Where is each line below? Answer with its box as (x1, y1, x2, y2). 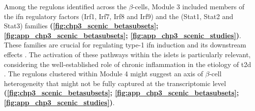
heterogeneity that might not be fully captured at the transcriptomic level (4, 78, 226, 88)
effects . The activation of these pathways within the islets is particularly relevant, (4, 49, 251, 59)
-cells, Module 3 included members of (132, 1, 245, 11)
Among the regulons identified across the (4, 1, 127, 11)
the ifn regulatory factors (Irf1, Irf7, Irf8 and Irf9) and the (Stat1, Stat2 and (4, 11, 233, 21)
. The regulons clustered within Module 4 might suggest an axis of (4, 68, 204, 79)
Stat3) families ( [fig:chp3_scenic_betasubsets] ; (4, 21, 158, 31)
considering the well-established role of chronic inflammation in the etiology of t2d (4, 59, 251, 69)
